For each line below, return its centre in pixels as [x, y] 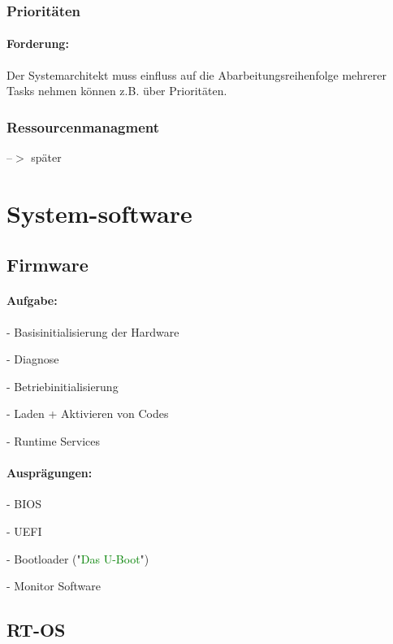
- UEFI [24, 531]
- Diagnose [33, 359]
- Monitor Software [54, 586]
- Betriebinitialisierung [63, 386]
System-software [99, 213]
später [46, 157]
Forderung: [38, 44]
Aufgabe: [32, 300]
